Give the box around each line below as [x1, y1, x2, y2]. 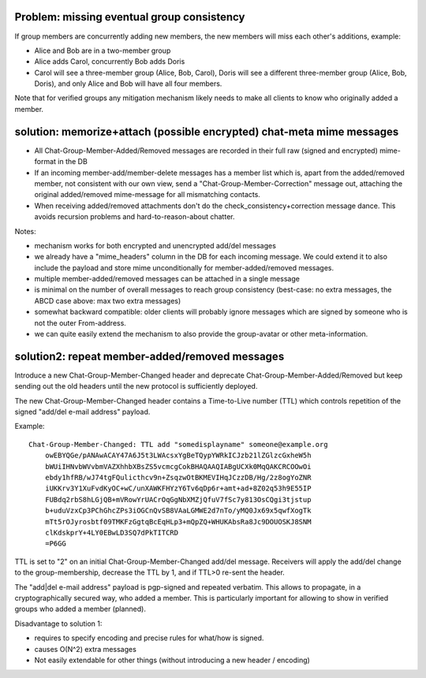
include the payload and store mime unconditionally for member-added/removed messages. [34, 263, 334, 272]
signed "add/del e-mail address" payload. [14, 407, 151, 417]
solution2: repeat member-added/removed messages [14, 349, 285, 363]
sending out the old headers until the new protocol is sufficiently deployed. [14, 382, 258, 391]
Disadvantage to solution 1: [14, 619, 103, 628]
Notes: [14, 226, 36, 236]
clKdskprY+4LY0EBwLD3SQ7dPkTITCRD [44, 528, 179, 537]
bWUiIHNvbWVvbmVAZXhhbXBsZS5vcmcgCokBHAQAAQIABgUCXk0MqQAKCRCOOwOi [44, 462, 312, 471]
